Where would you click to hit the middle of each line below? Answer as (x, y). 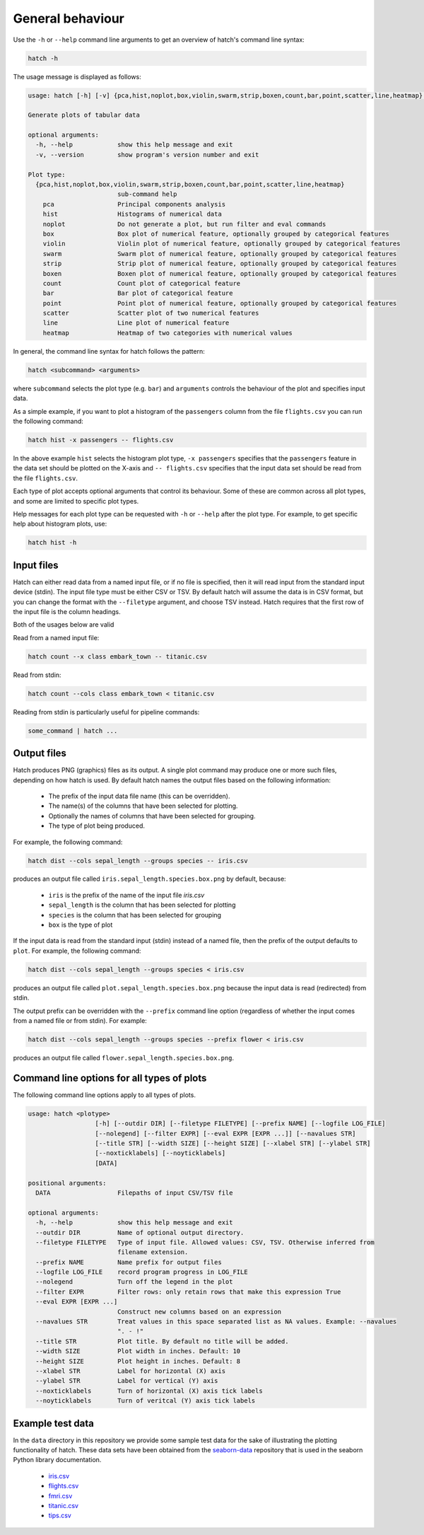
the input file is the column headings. (67, 611)
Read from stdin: (37, 675)
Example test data (54, 1423)
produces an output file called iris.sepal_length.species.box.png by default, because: (149, 879)
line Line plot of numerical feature (136, 323)
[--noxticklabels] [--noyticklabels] (160, 1153)
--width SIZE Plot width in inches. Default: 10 (138, 1351)
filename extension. (153, 1252)
